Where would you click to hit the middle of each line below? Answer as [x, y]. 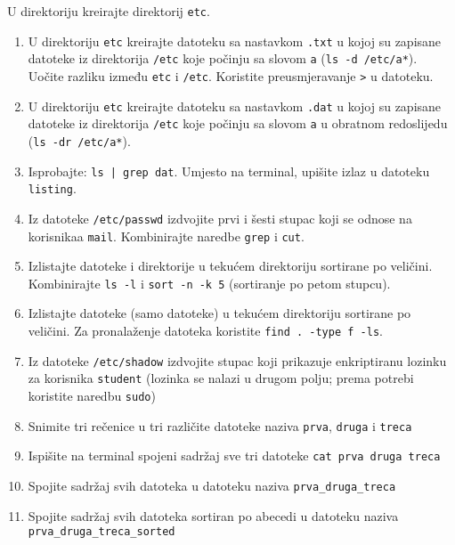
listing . [52, 188]
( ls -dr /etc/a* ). [79, 140]
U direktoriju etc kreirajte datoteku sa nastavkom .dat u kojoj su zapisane [235, 106]
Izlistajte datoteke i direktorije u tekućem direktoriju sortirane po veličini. [230, 266]
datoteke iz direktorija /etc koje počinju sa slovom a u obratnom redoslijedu [238, 123]
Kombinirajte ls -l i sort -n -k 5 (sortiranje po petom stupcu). [209, 283]
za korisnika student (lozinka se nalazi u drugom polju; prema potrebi [221, 378]
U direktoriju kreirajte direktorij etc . [109, 11]
